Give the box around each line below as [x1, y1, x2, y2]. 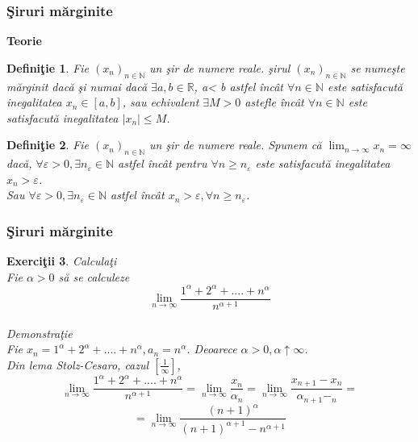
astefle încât [245, 94, 304, 110]
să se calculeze [58, 268, 130, 285]
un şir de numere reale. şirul [149, 59, 291, 76]
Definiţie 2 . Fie [6, 136, 90, 153]
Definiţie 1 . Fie [6, 59, 90, 76]
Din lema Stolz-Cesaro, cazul [6, 356, 149, 373]
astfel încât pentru [118, 155, 207, 172]
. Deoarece [186, 340, 237, 357]
